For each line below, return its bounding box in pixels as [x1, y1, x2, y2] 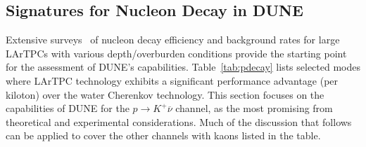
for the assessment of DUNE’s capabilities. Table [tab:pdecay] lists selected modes [6, 59, 361, 74]
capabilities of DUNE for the [6, 101, 130, 115]
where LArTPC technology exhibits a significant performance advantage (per [6, 73, 339, 87]
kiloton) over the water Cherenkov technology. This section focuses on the [6, 87, 324, 101]
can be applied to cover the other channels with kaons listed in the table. [6, 128, 321, 143]
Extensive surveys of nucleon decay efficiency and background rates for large [6, 32, 340, 47]
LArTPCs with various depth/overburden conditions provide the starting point [6, 45, 347, 60]
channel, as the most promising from [175, 101, 333, 115]
